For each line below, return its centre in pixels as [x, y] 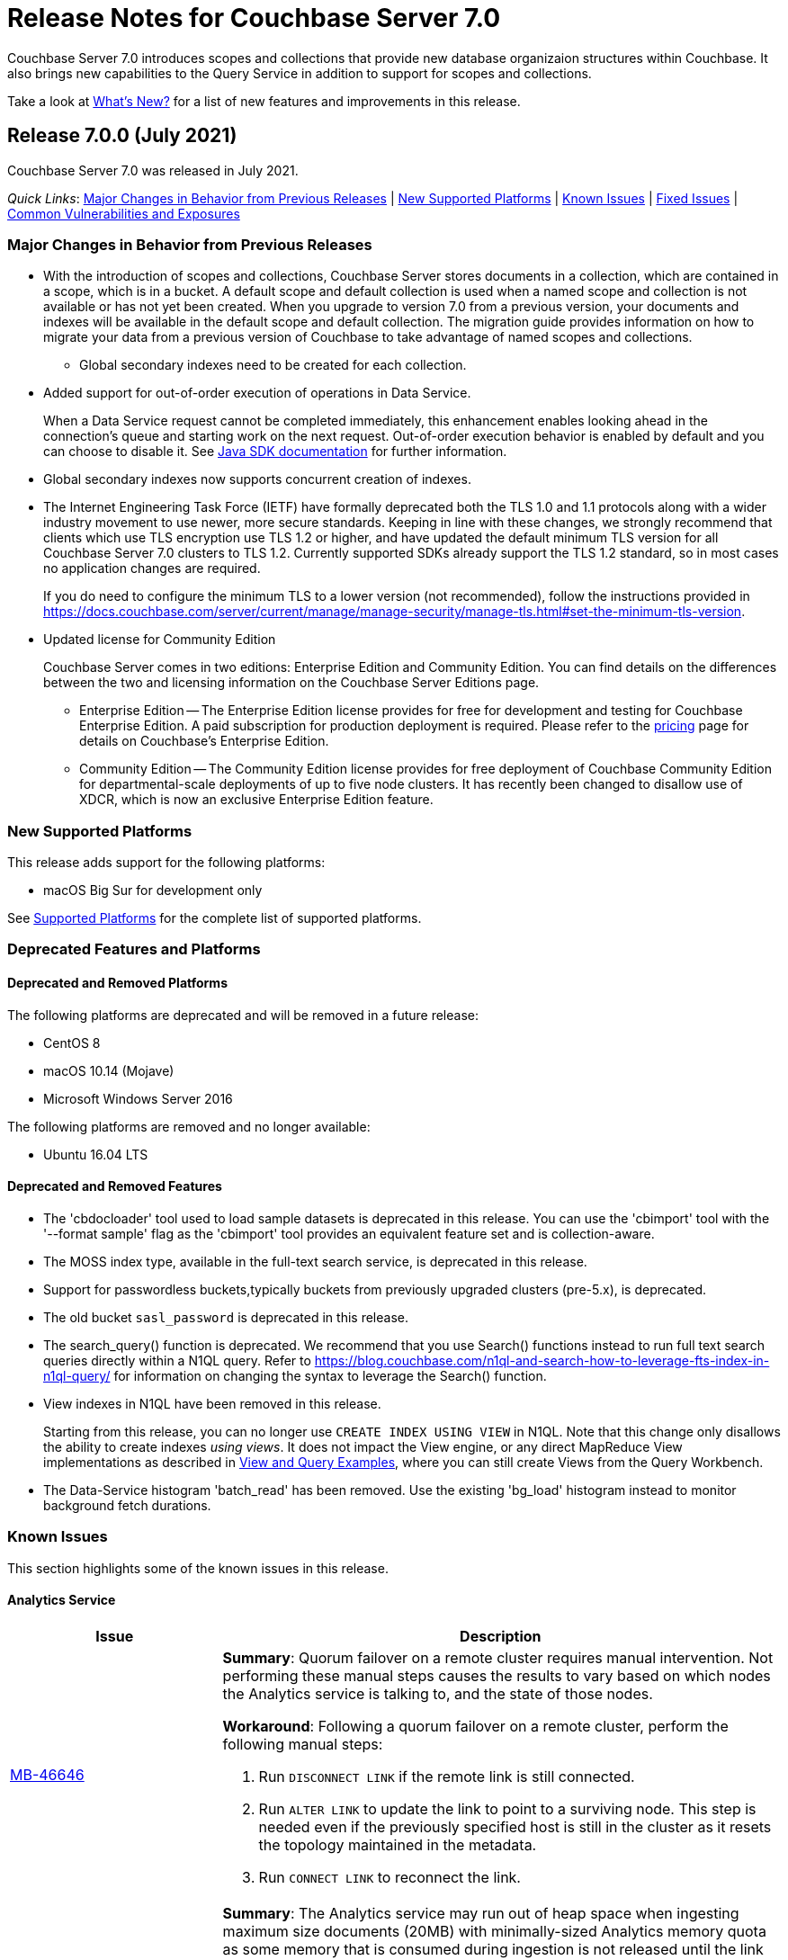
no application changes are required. [152, 568]
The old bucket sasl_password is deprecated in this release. [226, 1317]
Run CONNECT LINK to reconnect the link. [390, 1877]
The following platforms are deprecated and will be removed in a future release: [243, 1015]
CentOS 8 [72, 1043]
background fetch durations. [127, 1505]
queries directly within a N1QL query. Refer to [177, 1360]
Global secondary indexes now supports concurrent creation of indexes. [257, 479]
